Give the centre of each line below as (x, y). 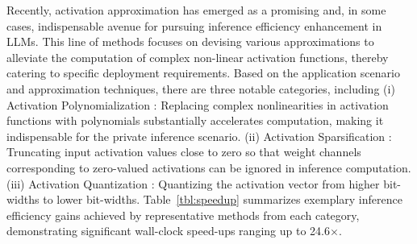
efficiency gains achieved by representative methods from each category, (183, 215)
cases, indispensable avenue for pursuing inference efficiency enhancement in (194, 25)
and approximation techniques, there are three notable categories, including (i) (201, 88)
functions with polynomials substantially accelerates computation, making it (195, 120)
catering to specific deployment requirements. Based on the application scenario (203, 73)
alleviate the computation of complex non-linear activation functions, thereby (198, 57)
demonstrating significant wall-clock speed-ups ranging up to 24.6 (168, 231)
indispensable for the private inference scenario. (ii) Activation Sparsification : (199, 136)
